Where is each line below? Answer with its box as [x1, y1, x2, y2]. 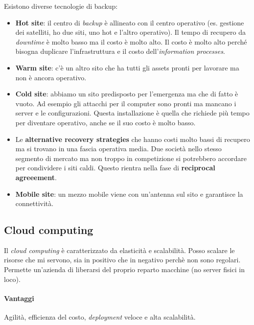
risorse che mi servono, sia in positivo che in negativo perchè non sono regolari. [4, 255, 241, 265]
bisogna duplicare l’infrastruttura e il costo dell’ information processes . [15, 46, 225, 56]
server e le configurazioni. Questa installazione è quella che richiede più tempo [15, 108, 250, 118]
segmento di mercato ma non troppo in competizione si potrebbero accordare [15, 153, 247, 163]
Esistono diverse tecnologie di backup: [4, 1, 118, 11]
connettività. [15, 198, 54, 209]
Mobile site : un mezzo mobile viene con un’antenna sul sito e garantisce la [15, 188, 243, 199]
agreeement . [15, 172, 57, 182]
